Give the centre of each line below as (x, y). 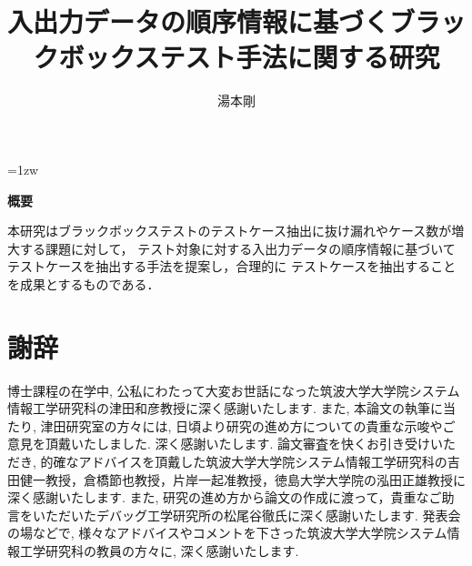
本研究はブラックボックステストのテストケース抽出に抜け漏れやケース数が (230, 231)
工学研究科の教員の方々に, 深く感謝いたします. (159, 550)
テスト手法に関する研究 (300, 57)
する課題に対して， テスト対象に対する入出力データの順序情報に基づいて (237, 248)
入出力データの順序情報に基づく (199, 21)
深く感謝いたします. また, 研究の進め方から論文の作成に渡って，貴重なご (225, 497)
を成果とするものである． (84, 283)
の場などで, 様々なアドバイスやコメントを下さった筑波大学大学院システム (227, 533)
